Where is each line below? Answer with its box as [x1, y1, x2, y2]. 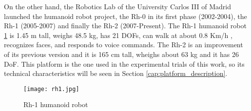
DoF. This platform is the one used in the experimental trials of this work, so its [4, 58, 245, 69]
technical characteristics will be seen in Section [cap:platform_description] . [4, 68, 228, 78]
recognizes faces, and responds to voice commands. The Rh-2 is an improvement [4, 39, 243, 50]
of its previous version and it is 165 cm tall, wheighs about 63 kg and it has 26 [4, 49, 239, 59]
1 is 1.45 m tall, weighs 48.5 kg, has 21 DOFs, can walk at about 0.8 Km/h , [4, 30, 232, 40]
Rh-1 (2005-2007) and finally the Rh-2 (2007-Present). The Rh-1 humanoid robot [4, 20, 247, 31]
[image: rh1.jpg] [23, 85, 79, 92]
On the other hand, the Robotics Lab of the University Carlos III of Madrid [4, 1, 231, 11]
